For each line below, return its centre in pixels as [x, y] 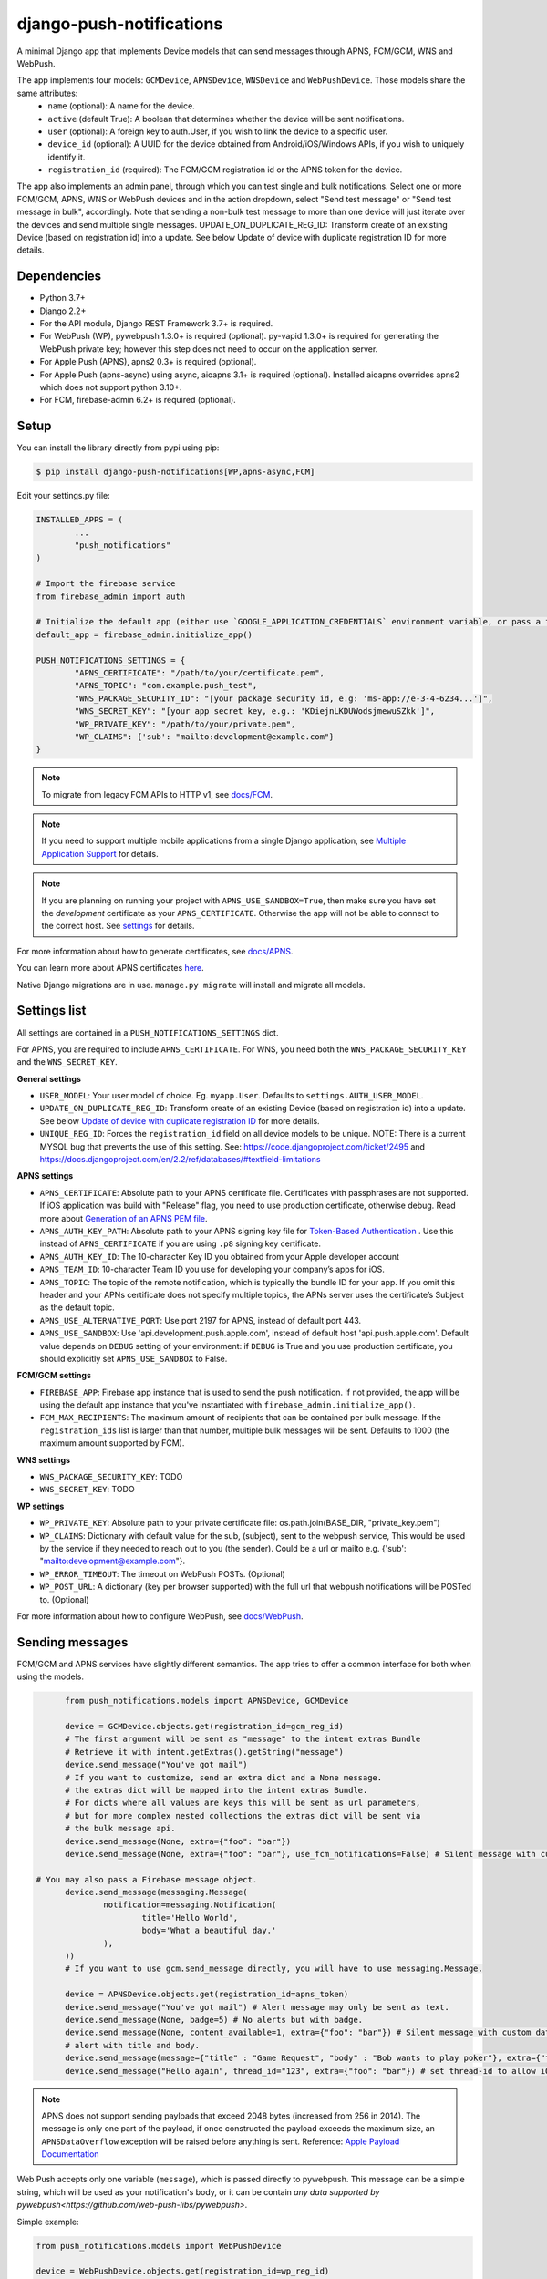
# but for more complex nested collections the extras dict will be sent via [243, 1815]
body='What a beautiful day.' [209, 1931]
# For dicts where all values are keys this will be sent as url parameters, [243, 1803]
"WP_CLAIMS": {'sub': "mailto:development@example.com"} [204, 737]
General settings [49, 1078]
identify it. [67, 157]
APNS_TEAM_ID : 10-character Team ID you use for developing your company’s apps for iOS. [212, 1269]
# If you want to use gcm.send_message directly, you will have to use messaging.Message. [274, 1969]
